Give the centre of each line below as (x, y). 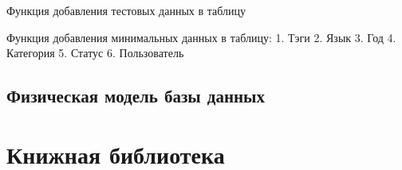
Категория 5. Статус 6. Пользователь (95, 53)
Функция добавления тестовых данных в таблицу (126, 10)
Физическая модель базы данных (136, 96)
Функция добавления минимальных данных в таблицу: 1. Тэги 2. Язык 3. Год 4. (201, 37)
